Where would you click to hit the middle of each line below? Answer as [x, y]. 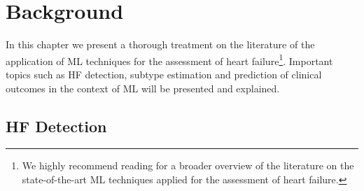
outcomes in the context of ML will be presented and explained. [143, 88]
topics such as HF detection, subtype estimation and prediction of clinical [164, 74]
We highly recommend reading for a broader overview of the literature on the [188, 165]
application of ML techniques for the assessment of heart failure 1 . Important [169, 59]
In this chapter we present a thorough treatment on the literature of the [160, 44]
